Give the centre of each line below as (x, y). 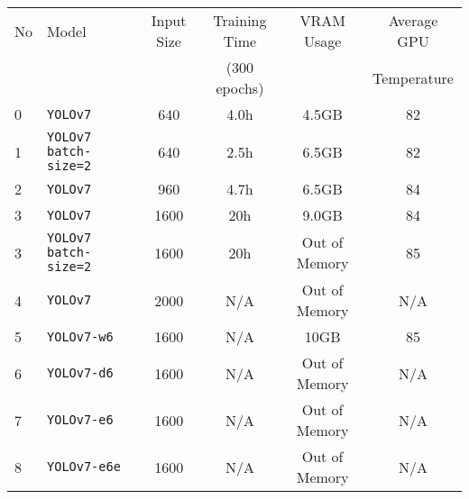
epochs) (240, 88)
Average (413, 20)
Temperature (413, 77)
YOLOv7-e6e (84, 467)
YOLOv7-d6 (80, 373)
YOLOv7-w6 (80, 336)
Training (240, 20)
